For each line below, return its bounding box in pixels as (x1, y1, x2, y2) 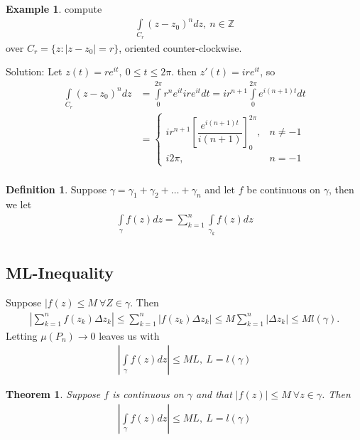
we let (6, 197, 32, 212)
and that (196, 387, 232, 402)
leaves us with (99, 328, 160, 343)
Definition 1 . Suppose (6, 181, 107, 196)
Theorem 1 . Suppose (6, 387, 101, 402)
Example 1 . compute (6, 1, 102, 16)
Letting (6, 328, 38, 343)
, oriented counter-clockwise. (119, 40, 242, 55)
